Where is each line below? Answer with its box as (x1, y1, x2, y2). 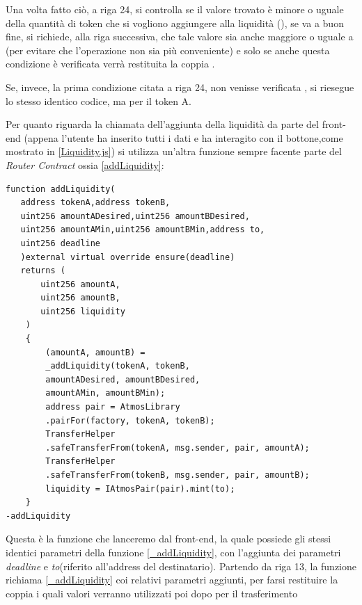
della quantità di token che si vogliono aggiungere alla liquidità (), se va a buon (6, 15, 344, 30)
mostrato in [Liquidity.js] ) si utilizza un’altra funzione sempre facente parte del (6, 144, 342, 159)
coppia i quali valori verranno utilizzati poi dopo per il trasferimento (6, 586, 298, 600)
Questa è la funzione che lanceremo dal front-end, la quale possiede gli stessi (6, 531, 331, 546)
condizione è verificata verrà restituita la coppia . (6, 56, 215, 71)
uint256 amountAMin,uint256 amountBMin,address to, (20, 225, 265, 235)
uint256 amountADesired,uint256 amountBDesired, (20, 211, 250, 221)
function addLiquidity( (6, 184, 116, 194)
